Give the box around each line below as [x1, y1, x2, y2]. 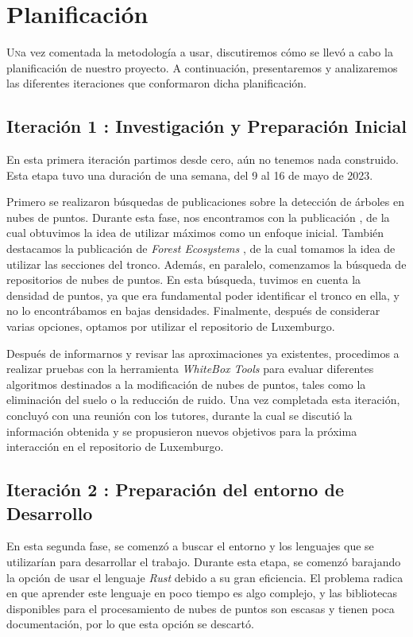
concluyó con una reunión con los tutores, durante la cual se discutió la [6, 407, 353, 424]
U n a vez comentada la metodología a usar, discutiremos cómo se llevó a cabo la [6, 44, 393, 60]
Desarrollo [6, 500, 93, 525]
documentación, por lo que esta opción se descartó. [6, 616, 254, 632]
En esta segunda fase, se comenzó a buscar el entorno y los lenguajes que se [6, 538, 374, 554]
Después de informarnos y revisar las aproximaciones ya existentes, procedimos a [6, 344, 399, 361]
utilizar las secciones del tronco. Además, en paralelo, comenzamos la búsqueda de [6, 255, 407, 272]
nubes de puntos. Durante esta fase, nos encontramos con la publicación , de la [6, 208, 390, 225]
